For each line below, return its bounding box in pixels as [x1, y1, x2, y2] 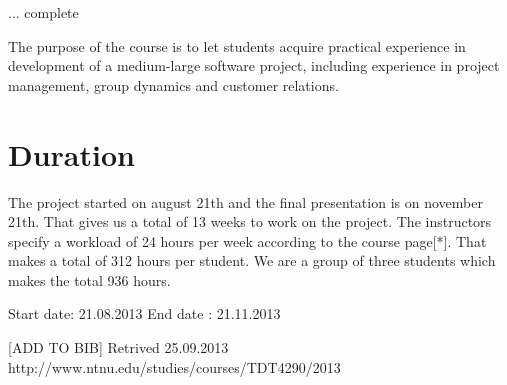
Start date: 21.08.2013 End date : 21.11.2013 [8, 303, 281, 324]
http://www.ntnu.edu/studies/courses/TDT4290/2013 [8, 356, 341, 377]
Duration [8, 133, 135, 174]
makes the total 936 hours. [8, 269, 171, 290]
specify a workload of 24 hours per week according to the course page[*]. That [8, 230, 487, 251]
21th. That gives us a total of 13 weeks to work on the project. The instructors [8, 211, 492, 232]
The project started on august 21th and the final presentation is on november [8, 191, 483, 212]
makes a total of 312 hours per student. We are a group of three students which [8, 250, 496, 271]
